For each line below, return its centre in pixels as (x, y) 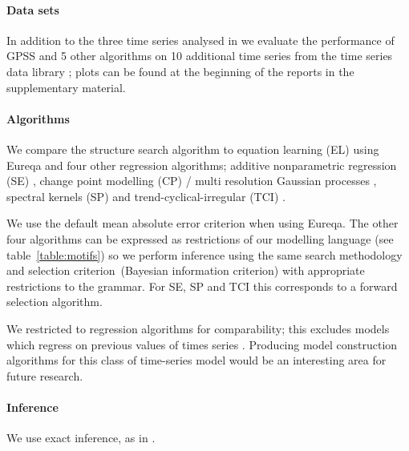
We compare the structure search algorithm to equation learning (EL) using (193, 149)
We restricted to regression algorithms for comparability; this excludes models (198, 328)
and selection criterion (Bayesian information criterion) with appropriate (186, 270)
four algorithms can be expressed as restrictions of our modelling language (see (200, 238)
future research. (45, 375)
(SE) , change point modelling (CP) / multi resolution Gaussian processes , (192, 181)
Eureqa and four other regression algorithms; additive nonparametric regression (202, 165)
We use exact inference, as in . (81, 438)
